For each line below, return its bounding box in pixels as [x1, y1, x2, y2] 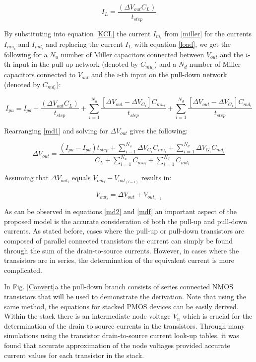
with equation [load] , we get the [134, 38, 231, 49]
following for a [4, 49, 48, 59]
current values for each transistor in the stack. [4, 350, 144, 360]
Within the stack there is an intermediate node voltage [4, 311, 171, 321]
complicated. [4, 264, 42, 275]
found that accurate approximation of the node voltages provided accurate [4, 340, 230, 351]
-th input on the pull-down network [119, 69, 227, 80]
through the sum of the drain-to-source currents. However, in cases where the [4, 245, 239, 255]
